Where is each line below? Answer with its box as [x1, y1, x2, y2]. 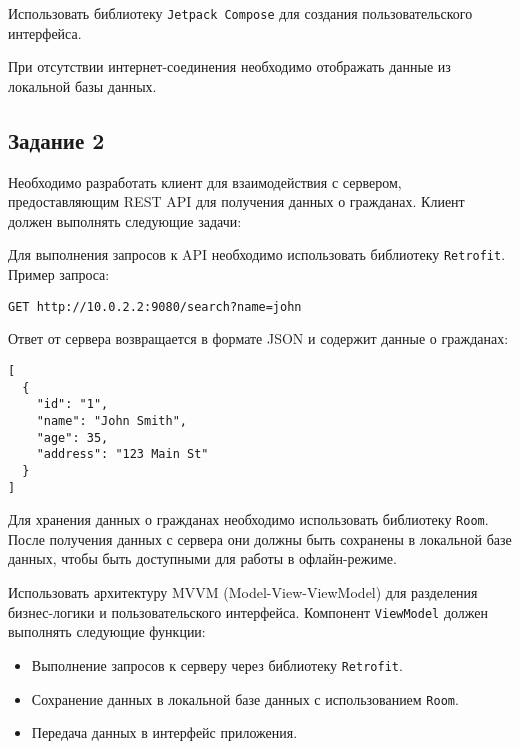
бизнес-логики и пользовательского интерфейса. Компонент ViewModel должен [8, 601, 489, 622]
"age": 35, [36, 430, 109, 445]
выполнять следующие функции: [8, 621, 206, 642]
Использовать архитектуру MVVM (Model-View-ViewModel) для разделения [8, 582, 478, 603]
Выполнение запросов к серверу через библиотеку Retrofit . [31, 654, 403, 675]
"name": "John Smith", [36, 413, 187, 428]
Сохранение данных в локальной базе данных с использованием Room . [31, 688, 459, 709]
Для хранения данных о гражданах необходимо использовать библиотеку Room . [8, 509, 489, 530]
